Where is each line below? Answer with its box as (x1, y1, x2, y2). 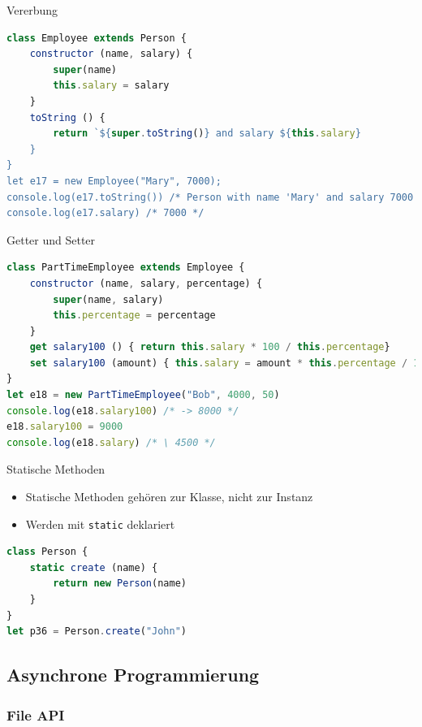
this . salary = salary (53, 80, 170, 92)
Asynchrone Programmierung (6, 662, 260, 687)
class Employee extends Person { (6, 32, 187, 44)
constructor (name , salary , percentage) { (29, 277, 263, 289)
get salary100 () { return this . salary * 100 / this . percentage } (29, 341, 390, 353)
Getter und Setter (6, 231, 96, 248)
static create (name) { (29, 561, 158, 573)
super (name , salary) (53, 293, 164, 305)
